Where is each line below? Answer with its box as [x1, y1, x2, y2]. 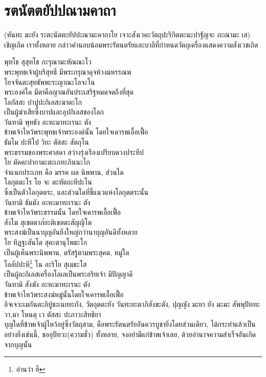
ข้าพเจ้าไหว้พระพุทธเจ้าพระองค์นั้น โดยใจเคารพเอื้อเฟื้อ [4, 126, 148, 137]
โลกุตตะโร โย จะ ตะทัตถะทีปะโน [4, 176, 92, 187]
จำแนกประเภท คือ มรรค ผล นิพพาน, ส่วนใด [4, 166, 124, 177]
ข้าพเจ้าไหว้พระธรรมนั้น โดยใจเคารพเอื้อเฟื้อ [4, 207, 121, 217]
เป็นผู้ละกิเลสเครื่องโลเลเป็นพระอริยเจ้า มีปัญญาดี [4, 269, 133, 279]
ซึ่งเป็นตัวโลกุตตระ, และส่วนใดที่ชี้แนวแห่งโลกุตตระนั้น [4, 187, 148, 197]
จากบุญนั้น [4, 339, 32, 349]
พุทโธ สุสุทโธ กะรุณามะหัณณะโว [4, 56, 92, 67]
